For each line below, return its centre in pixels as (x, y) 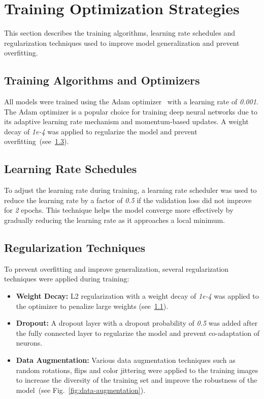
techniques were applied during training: (67, 279)
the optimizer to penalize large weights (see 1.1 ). (92, 306)
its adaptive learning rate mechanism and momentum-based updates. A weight (126, 121)
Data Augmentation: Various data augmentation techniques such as (126, 360)
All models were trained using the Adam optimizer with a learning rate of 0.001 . (131, 102)
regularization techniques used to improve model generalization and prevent (122, 42)
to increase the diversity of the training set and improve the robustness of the (137, 380)
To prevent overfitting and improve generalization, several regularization (117, 268)
